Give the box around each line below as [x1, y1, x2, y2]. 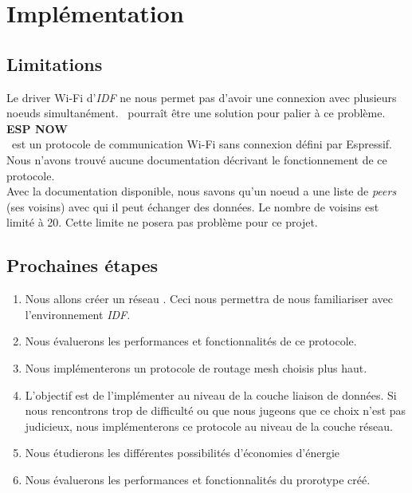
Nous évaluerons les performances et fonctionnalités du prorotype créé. [25, 471, 371, 487]
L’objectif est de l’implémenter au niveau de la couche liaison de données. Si [25, 386, 397, 403]
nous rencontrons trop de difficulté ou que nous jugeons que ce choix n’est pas [25, 402, 406, 419]
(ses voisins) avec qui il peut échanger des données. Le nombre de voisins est [6, 198, 379, 215]
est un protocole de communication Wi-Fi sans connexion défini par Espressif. [11, 136, 392, 152]
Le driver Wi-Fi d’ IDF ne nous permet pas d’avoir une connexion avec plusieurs [6, 89, 397, 105]
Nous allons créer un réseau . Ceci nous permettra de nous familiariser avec [25, 290, 393, 307]
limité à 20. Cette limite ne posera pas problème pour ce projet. [6, 214, 318, 231]
